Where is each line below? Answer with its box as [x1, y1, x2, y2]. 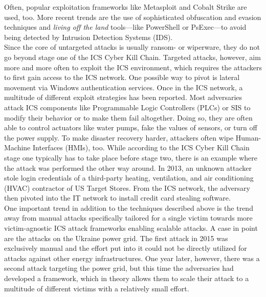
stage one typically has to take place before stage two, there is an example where [4, 152, 258, 163]
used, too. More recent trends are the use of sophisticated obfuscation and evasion [4, 11, 261, 22]
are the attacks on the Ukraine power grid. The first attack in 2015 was [4, 232, 228, 243]
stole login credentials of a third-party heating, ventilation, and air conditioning [4, 172, 254, 183]
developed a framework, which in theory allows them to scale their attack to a [4, 273, 249, 284]
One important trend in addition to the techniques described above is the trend [4, 202, 253, 213]
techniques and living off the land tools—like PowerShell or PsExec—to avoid [4, 22, 247, 32]
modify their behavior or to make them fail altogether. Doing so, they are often [4, 112, 253, 123]
